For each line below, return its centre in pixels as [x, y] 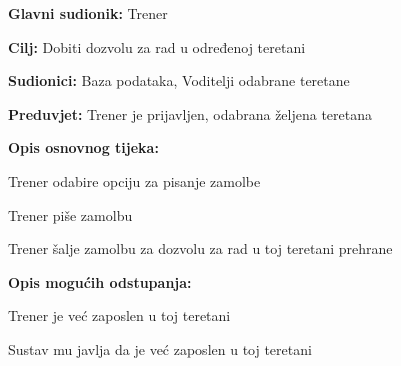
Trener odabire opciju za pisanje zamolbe [134, 180]
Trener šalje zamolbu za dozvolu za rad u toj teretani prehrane [200, 248]
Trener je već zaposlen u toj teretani [119, 315]
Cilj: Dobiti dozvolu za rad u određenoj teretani [157, 46]
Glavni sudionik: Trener [88, 13]
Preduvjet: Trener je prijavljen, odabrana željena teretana [190, 113]
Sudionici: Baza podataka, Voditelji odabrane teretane [179, 80]
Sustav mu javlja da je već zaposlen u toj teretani [160, 348]
